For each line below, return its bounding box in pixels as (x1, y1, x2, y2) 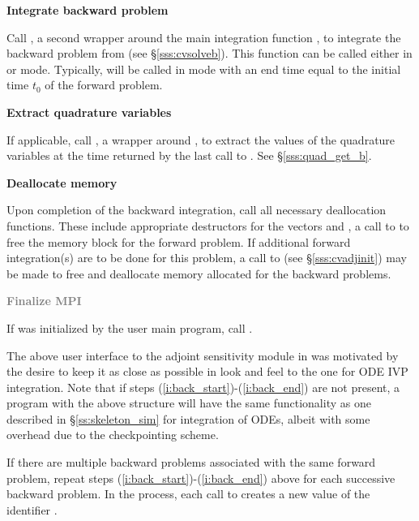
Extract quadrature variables (6, 103, 172, 120)
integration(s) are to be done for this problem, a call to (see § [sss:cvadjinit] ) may (6, 249, 407, 266)
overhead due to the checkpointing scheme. (6, 426, 219, 443)
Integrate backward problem (6, 2, 169, 18)
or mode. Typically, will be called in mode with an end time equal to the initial (6, 60, 401, 77)
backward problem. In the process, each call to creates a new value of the (6, 485, 370, 502)
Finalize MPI (6, 292, 82, 309)
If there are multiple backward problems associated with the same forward (6, 454, 376, 471)
